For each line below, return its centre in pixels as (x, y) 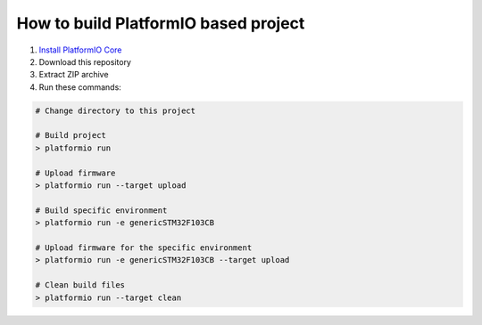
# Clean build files (80, 285)
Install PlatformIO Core (80, 50)
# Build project (71, 135)
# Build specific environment (101, 210)
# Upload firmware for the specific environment (144, 248)
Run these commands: (80, 87)
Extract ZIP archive (74, 75)
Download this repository (85, 61)
